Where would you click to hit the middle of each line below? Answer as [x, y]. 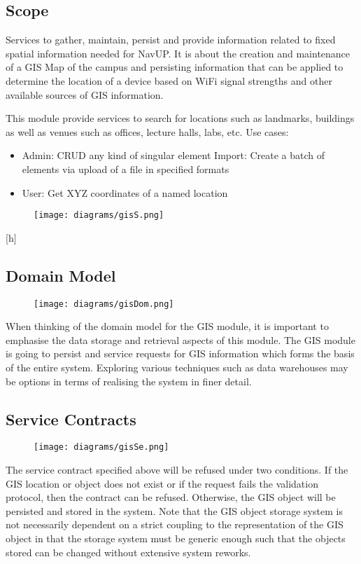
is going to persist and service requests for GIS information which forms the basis [180, 353]
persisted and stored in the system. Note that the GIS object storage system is [174, 510]
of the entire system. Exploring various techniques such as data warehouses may [177, 367]
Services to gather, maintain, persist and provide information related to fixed [171, 40]
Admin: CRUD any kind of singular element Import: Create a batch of [174, 155]
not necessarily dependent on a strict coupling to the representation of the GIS [175, 524]
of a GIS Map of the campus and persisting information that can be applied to [175, 67]
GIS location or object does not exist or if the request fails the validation [162, 483]
